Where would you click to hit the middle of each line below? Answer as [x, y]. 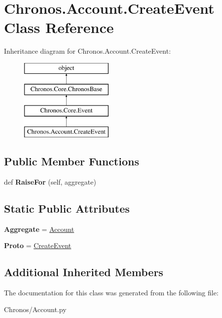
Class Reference [59, 27]
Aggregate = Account [39, 229]
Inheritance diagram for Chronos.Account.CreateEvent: [88, 51]
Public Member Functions [72, 161]
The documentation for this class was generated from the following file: [111, 293]
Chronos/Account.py [35, 309]
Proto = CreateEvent [38, 245]
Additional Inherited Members [84, 272]
